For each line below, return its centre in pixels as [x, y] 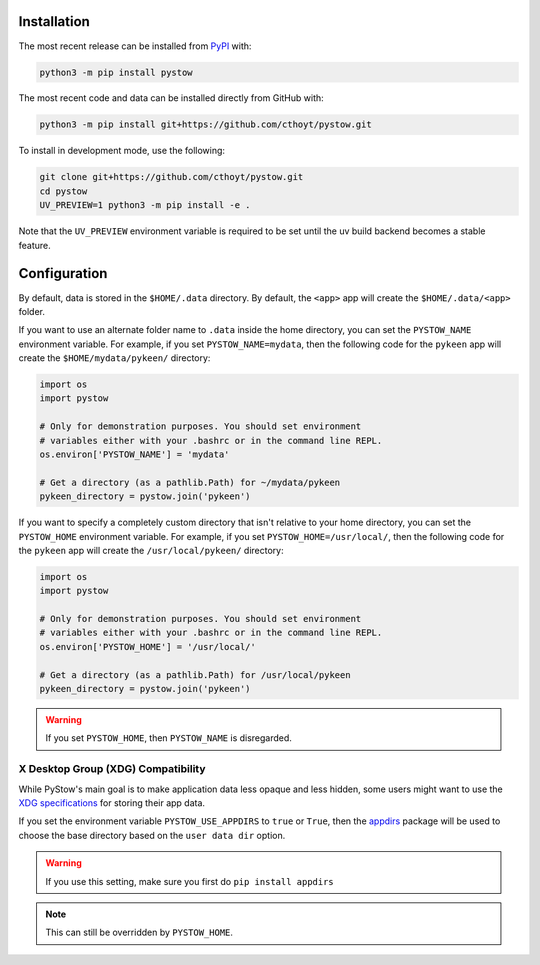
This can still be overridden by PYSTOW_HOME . [139, 932]
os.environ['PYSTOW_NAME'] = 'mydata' [134, 454]
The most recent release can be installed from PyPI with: [135, 46]
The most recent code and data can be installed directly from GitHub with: [171, 98]
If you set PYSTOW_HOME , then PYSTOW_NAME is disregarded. [168, 738]
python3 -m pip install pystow [116, 72]
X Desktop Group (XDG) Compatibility [112, 769]
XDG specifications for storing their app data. [111, 802]
